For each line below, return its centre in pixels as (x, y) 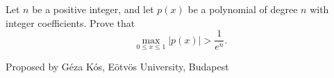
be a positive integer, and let (93, 9)
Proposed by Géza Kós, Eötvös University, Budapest (117, 66)
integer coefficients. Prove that (70, 22)
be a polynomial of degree (243, 9)
